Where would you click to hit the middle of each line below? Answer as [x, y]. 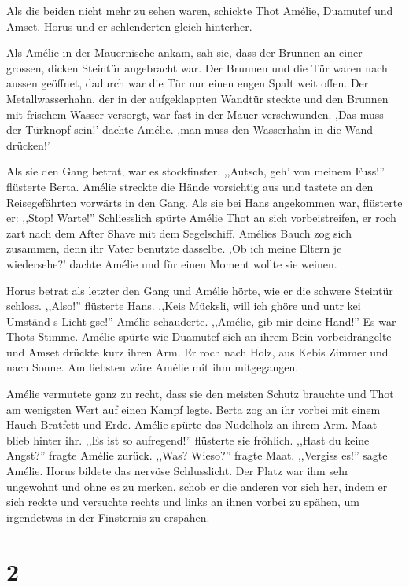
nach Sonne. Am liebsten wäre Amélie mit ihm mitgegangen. [153, 367]
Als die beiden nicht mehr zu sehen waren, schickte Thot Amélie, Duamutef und [200, 10]
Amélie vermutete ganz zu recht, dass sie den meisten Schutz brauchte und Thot [200, 394]
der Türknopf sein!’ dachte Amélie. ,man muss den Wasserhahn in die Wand [190, 129]
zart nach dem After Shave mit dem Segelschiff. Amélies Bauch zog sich [179, 233]
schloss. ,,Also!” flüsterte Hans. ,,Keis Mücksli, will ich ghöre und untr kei [184, 306]
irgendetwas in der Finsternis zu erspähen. [108, 517]
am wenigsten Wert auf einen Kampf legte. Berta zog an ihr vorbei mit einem [193, 409]
